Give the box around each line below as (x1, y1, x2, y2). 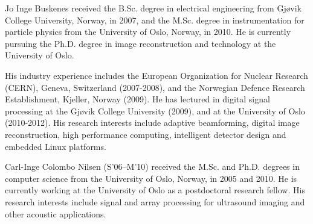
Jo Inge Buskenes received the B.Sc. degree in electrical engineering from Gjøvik (5, 2, 302, 14)
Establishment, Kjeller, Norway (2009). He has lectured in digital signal (5, 93, 270, 105)
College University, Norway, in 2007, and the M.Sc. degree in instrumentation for (5, 13, 305, 26)
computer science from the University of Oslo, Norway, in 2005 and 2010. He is (5, 172, 297, 184)
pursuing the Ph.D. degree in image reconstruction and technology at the (5, 37, 276, 49)
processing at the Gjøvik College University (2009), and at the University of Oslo (5, 104, 305, 117)
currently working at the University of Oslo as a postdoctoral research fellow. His (5, 184, 305, 196)
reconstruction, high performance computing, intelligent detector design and (5, 128, 286, 140)
